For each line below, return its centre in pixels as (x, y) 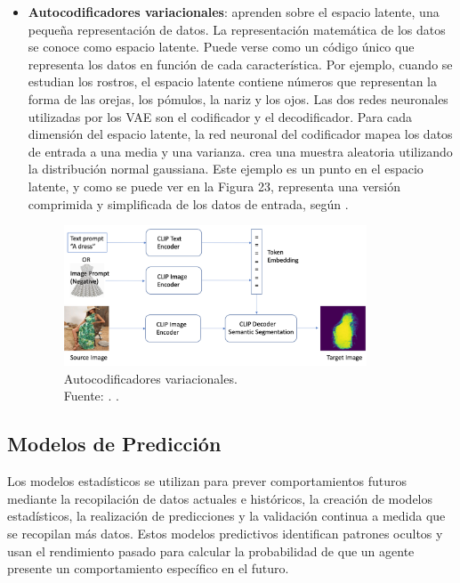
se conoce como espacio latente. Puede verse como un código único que (221, 47)
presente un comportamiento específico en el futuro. (148, 568)
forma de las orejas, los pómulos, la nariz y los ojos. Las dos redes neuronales (238, 98)
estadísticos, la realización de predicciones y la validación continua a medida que (226, 516)
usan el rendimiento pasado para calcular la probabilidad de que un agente (211, 551)
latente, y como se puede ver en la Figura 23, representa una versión (214, 186)
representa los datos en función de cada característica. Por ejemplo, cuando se (240, 64)
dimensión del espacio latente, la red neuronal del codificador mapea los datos (240, 134)
